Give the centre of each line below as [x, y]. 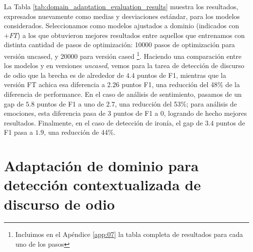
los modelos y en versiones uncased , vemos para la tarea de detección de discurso [124, 65]
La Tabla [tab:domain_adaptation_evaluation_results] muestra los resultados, [121, 6]
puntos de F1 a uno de [70, 103]
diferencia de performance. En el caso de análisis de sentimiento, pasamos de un [123, 94]
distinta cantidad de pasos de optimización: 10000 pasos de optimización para [119, 45]
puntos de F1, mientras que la [181, 75]
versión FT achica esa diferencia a [54, 84]
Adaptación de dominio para [101, 166]
